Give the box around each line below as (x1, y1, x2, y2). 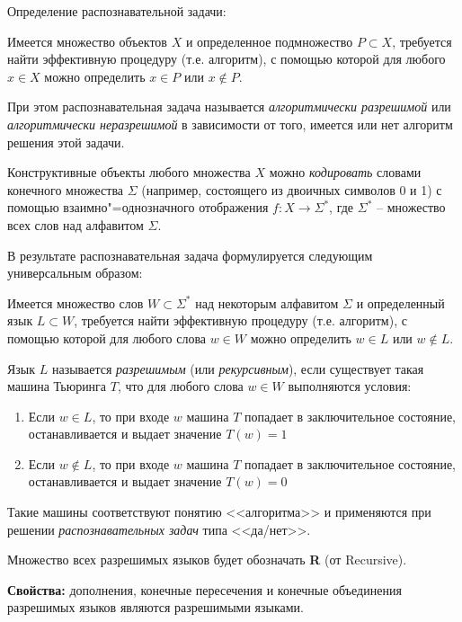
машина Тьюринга (7, 377, 107, 395)
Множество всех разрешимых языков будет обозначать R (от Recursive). (7, 550, 407, 569)
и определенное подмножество (185, 31, 353, 50)
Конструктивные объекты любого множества (7, 163, 251, 182)
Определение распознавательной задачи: (7, 2, 227, 20)
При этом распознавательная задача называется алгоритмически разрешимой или (7, 97, 451, 116)
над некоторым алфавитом (195, 293, 339, 312)
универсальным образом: (7, 263, 143, 282)
